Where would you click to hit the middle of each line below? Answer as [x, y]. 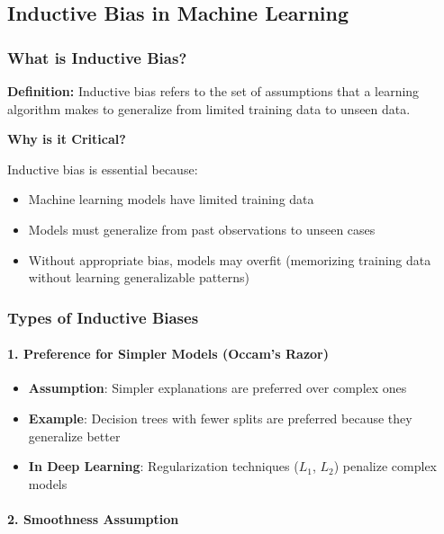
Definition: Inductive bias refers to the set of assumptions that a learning [213, 91]
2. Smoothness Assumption [93, 518]
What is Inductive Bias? [97, 57]
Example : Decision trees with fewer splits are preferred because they [220, 418]
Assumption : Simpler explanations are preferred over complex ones [217, 388]
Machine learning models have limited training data [171, 199]
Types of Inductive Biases [103, 317]
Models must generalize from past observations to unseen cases [202, 229]
